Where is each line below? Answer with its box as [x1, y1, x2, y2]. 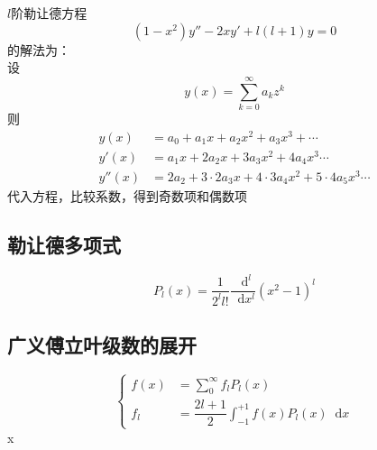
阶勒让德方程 [11, 4, 87, 22]
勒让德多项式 [7, 230, 121, 258]
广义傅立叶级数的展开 [7, 330, 197, 358]
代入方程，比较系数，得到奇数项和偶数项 [7, 186, 247, 205]
